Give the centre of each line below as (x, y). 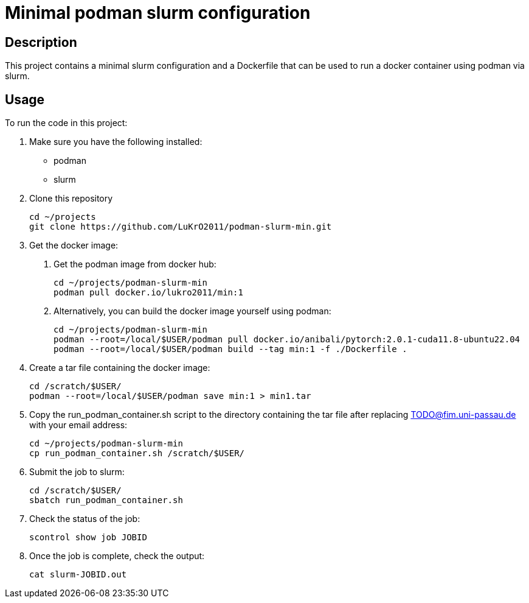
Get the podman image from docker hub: (135, 264)
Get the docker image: (74, 245)
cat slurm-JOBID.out (78, 575)
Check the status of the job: (85, 519)
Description (41, 42)
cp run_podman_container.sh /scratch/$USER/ (137, 453)
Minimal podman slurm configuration (158, 13)
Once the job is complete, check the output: (117, 556)
